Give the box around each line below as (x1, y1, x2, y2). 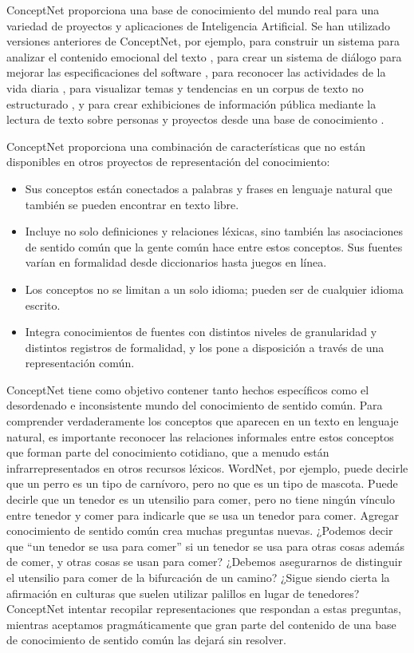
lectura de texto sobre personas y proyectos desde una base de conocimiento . (6, 111, 384, 128)
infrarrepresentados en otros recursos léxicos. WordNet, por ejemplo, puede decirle (6, 459, 408, 476)
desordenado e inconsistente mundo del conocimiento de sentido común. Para (6, 397, 383, 414)
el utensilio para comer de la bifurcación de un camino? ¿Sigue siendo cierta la (6, 569, 390, 585)
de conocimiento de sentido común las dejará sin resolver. (6, 631, 286, 648)
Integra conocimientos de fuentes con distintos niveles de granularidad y (25, 323, 377, 340)
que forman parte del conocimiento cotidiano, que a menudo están (6, 444, 329, 461)
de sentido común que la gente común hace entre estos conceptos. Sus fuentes (25, 238, 403, 255)
